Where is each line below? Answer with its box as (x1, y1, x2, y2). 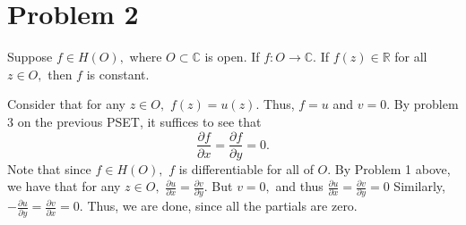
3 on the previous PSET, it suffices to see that (7, 112, 262, 130)
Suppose (7, 47, 53, 66)
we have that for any (7, 177, 121, 196)
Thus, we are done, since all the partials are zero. (87, 196, 358, 215)
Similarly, (393, 177, 445, 196)
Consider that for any (7, 95, 126, 113)
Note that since (7, 159, 91, 178)
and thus (275, 177, 324, 196)
